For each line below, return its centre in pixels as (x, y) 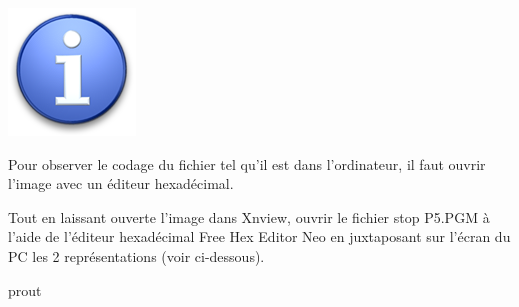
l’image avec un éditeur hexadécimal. (121, 183)
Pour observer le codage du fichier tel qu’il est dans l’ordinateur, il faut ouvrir (247, 163)
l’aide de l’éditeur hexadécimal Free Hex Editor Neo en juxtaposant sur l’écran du (259, 236)
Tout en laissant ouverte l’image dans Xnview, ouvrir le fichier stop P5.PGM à (249, 216)
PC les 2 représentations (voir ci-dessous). (136, 255)
